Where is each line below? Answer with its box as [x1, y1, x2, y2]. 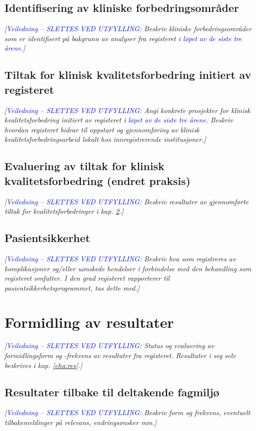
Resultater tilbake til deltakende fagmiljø [4, 384, 219, 399]
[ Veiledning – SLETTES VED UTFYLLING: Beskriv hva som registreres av [4, 253, 236, 263]
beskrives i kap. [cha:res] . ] [4, 360, 83, 370]
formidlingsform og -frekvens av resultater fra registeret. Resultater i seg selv [4, 350, 236, 361]
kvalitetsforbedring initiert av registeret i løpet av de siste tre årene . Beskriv [4, 115, 233, 125]
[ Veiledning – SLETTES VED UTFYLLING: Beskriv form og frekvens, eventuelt [4, 407, 251, 418]
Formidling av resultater [4, 311, 174, 332]
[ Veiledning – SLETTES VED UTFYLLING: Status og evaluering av [4, 340, 214, 351]
